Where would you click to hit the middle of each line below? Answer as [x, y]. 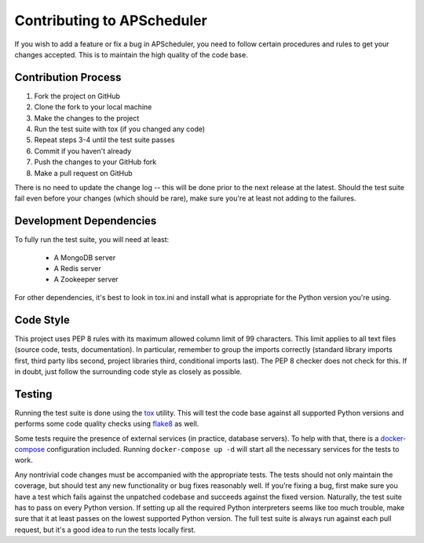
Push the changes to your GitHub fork [95, 162]
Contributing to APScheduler [111, 20]
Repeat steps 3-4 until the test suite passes [105, 140]
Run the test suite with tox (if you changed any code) [120, 129]
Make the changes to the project [87, 118]
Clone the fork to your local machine [93, 107]
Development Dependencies [86, 221]
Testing [33, 394]
